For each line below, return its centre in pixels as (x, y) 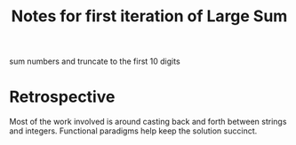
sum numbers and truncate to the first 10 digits (95, 61)
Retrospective (62, 97)
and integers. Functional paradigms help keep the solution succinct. (133, 131)
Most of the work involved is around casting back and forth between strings (148, 122)
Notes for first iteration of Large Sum (149, 16)
